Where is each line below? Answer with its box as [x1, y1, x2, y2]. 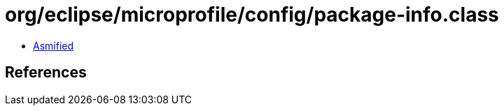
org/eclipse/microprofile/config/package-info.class [5, 3, 499, 27]
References [5, 64, 87, 82]
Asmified [33, 39, 74, 52]
